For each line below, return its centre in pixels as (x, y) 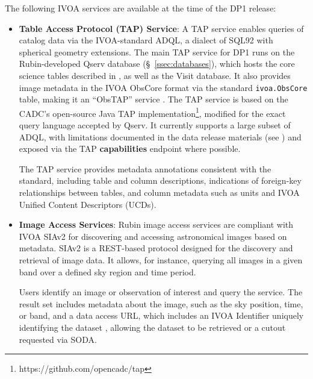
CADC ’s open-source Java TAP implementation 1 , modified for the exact (152, 112)
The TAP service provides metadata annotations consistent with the (145, 168)
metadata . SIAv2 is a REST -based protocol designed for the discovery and (156, 248)
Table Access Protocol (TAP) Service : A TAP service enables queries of (161, 28)
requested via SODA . (58, 339)
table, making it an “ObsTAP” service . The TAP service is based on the (153, 99)
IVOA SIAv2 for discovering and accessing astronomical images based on (153, 236)
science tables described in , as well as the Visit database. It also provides (155, 75)
